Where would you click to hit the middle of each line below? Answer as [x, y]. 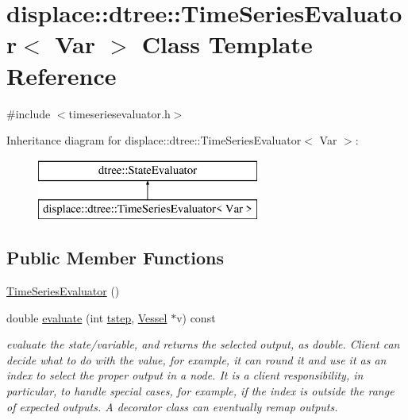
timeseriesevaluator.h [119, 113]
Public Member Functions [115, 258]
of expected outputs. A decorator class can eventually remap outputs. [172, 406]
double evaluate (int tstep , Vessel [87, 317]
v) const [196, 317]
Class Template [227, 44]
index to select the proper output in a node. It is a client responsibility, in [185, 375]
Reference [62, 75]
